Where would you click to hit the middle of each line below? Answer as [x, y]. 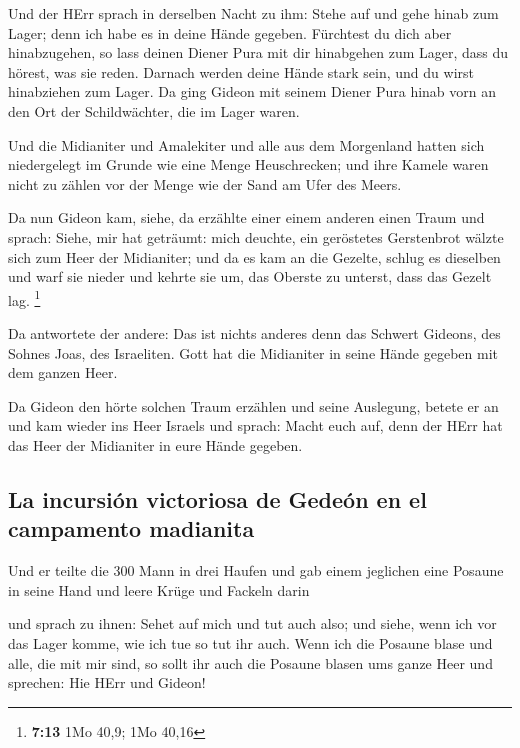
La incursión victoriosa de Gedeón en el [217, 498]
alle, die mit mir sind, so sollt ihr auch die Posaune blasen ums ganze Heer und [250, 662]
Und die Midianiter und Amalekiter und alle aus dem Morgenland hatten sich [246, 144]
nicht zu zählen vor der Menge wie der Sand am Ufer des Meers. [205, 183]
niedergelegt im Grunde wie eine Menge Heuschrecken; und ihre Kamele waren [248, 164]
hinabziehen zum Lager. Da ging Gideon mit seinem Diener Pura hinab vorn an [252, 91]
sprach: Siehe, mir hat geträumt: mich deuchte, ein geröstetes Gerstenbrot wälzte [256, 236]
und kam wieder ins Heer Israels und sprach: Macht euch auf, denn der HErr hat [255, 425]
